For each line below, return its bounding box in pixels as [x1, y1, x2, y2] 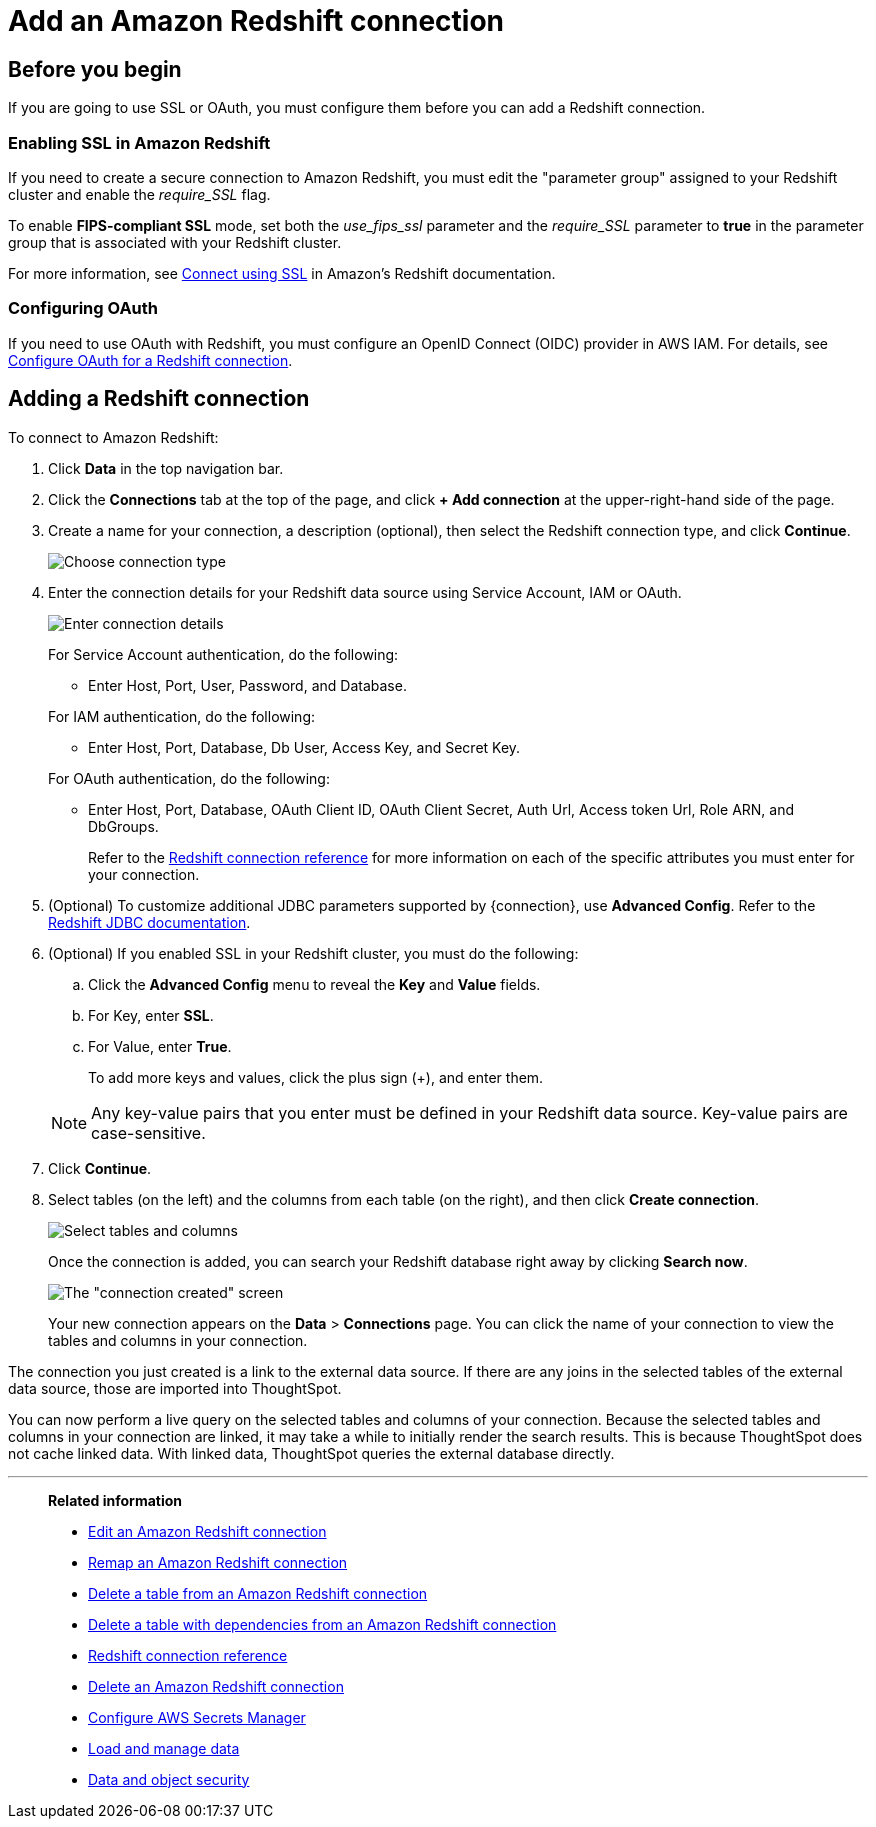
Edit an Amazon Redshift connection [88, 1522, 327, 1540]
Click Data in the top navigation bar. [48, 459, 284, 477]
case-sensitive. [91, 1122, 206, 1143]
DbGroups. [88, 817, 159, 835]
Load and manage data [88, 1739, 240, 1757]
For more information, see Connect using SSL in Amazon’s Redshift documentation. [8, 264, 556, 282]
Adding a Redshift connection [8, 386, 310, 412]
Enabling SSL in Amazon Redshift [8, 132, 271, 153]
